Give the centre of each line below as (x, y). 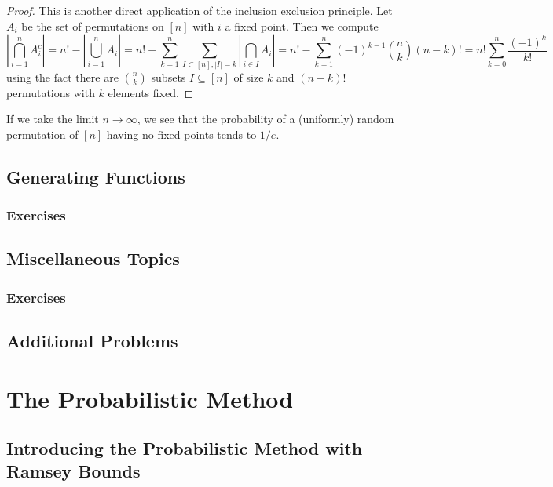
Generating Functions (96, 176)
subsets (168, 76)
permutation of (42, 134)
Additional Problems (92, 340)
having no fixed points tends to (181, 134)
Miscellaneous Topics (93, 258)
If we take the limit (53, 119)
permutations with (51, 92)
